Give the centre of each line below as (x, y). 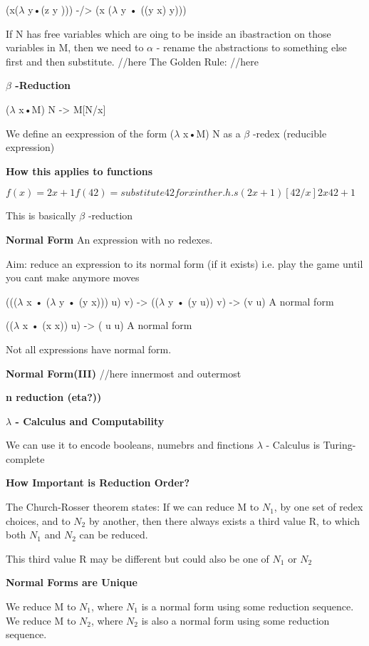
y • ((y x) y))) (154, 9)
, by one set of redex (318, 507)
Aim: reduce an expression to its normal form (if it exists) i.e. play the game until (184, 263)
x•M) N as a (212, 133)
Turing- (339, 445)
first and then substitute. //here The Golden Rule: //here (132, 61)
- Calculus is (293, 445)
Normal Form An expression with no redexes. (109, 239)
